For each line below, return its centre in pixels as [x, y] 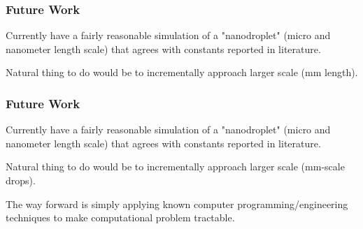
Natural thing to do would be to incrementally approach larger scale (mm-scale [175, 167]
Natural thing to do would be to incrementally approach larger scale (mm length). [182, 72]
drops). [21, 180]
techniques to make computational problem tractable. [120, 217]
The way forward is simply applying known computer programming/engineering [177, 204]
